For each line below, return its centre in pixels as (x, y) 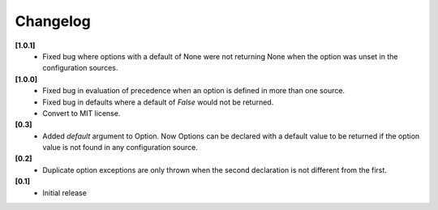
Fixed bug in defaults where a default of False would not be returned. (158, 102)
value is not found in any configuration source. (120, 148)
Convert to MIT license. (82, 113)
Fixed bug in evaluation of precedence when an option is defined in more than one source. (193, 91)
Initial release (64, 193)
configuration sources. (80, 68)
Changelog (53, 21)
